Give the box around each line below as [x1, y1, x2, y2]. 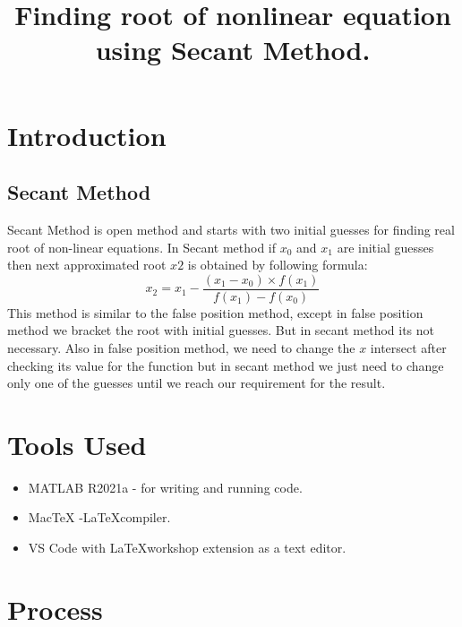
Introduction [7, 116, 167, 153]
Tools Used [7, 425, 147, 462]
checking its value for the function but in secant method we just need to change [7, 356, 444, 374]
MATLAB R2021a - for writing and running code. [28, 477, 303, 496]
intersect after [370, 338, 447, 356]
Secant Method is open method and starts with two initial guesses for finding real [7, 219, 455, 238]
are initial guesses [337, 237, 434, 256]
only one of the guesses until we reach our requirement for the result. [7, 374, 386, 392]
